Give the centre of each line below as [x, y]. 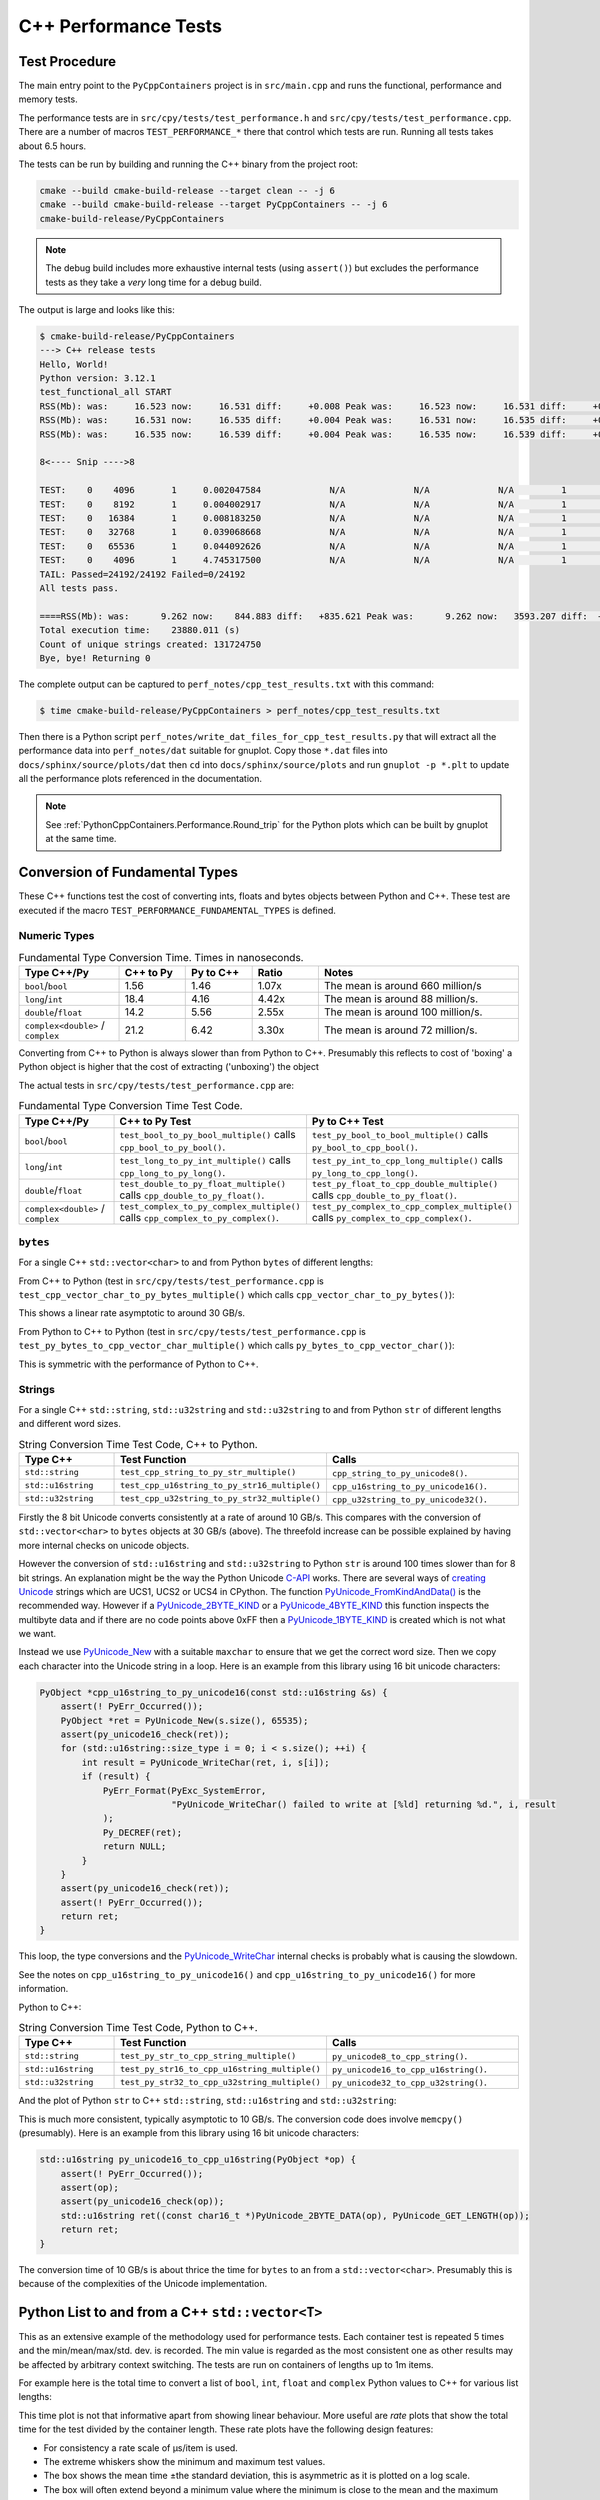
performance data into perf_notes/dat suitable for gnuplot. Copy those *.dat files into [203, 751]
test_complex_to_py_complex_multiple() [210, 1206]
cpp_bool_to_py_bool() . [172, 1147]
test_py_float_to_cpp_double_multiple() [405, 1183]
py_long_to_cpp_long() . [365, 1172]
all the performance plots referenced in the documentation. [140, 779]
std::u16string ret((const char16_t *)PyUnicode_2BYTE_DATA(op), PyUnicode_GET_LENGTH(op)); [295, 2215]
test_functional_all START [105, 392]
